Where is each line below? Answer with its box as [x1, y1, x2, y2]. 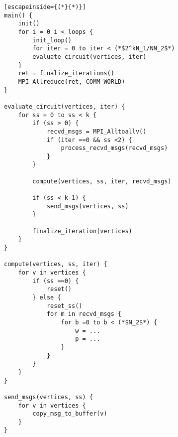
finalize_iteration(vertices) [32, 227, 132, 235]
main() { [4, 11, 33, 19]
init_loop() [32, 36, 72, 44]
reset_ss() [46, 302, 83, 309]
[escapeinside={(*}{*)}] [4, 3, 86, 10]
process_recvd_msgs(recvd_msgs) [61, 145, 168, 152]
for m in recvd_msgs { [46, 310, 122, 318]
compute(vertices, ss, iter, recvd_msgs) [32, 177, 172, 185]
